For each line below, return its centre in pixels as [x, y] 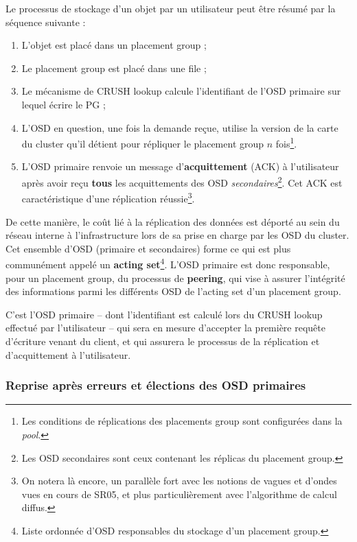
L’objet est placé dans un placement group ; [114, 45]
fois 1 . [286, 142]
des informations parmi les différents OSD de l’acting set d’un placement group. [173, 291]
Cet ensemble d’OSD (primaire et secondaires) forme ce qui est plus [148, 248]
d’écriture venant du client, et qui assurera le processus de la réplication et [163, 341]
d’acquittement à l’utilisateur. [68, 354]
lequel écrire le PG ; [64, 104]
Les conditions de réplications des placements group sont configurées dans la [182, 421]
